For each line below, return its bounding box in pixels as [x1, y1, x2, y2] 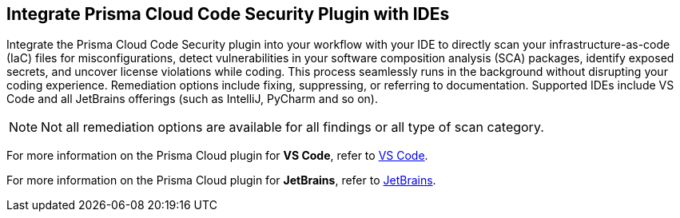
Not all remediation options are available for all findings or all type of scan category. [41, 119, 544, 136]
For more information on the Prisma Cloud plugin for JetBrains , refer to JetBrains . [6, 173, 436, 188]
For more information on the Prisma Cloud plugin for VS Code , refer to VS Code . [6, 149, 428, 163]
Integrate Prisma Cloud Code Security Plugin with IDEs [6, 4, 450, 24]
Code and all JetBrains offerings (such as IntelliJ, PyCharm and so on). [6, 92, 378, 106]
